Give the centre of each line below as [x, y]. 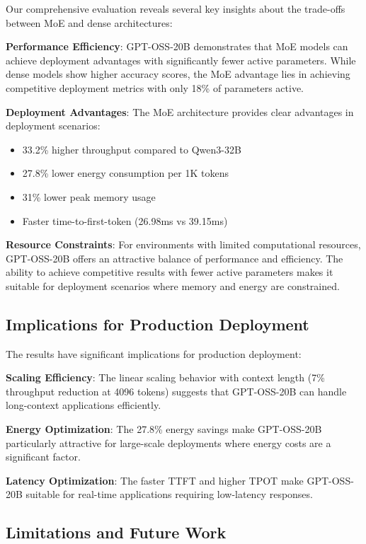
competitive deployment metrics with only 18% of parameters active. [155, 87]
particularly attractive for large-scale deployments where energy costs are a [168, 442]
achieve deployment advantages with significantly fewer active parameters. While [181, 60]
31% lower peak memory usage [89, 196]
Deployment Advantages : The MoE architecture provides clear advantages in [180, 111]
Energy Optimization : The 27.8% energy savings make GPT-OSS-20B [164, 429]
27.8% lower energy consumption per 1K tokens [125, 173]
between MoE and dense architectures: [89, 22]
